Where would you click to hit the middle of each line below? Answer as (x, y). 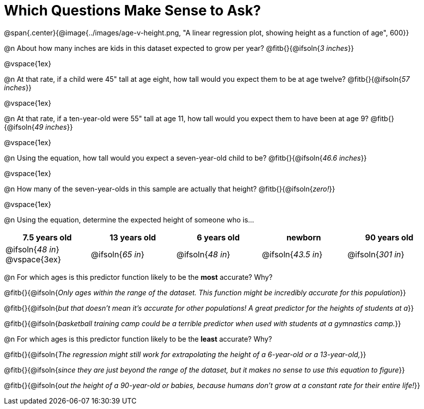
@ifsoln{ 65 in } (118, 254)
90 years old (389, 237)
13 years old (133, 237)
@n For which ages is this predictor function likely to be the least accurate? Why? (138, 339)
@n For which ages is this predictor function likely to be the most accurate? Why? (138, 277)
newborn (304, 237)
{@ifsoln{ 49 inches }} (39, 127)
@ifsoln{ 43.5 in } (292, 254)
